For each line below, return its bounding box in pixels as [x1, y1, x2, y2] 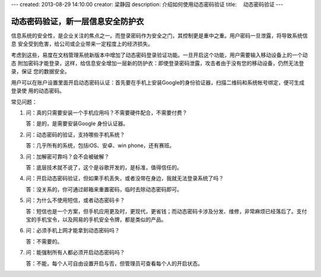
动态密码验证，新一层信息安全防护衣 [11, 16, 144, 26]
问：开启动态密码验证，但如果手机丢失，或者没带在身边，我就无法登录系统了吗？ [26, 175, 224, 182]
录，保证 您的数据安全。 [11, 68, 70, 75]
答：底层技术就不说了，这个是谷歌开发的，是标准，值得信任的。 [26, 164, 182, 171]
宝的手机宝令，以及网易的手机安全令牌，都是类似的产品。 [26, 216, 166, 223]
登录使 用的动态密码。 [11, 87, 65, 95]
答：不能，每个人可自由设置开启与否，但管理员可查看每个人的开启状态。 [26, 260, 203, 267]
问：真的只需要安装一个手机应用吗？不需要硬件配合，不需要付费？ [26, 109, 187, 116]
